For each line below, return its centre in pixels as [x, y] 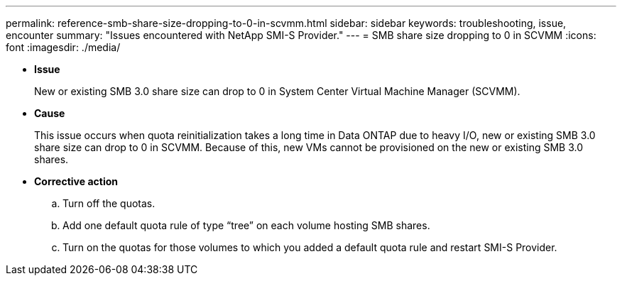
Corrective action [76, 181]
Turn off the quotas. [109, 203]
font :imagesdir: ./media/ [63, 47]
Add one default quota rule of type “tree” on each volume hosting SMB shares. [246, 225]
